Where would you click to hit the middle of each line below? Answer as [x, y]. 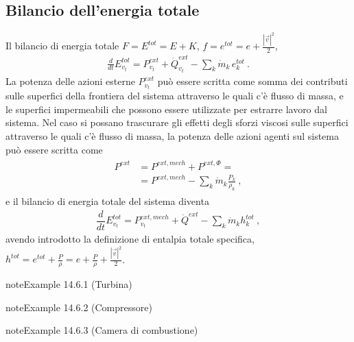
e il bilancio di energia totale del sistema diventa [107, 201]
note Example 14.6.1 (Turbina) [69, 284]
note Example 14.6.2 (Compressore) [79, 307]
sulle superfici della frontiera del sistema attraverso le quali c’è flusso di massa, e [175, 96]
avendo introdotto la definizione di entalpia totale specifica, [130, 238]
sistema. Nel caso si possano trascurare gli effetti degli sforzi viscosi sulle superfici [177, 122]
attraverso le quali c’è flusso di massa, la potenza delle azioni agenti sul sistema [172, 135]
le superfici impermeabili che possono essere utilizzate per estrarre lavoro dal [166, 109]
